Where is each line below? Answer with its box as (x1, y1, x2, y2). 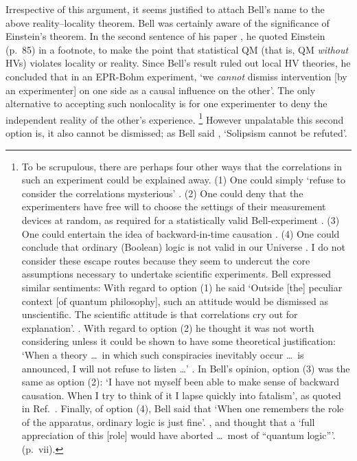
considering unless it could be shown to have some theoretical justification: (21, 334, 336, 348)
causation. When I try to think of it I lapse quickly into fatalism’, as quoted (21, 387, 341, 402)
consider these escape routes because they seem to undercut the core (21, 253, 310, 267)
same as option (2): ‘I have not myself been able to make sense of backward (21, 374, 340, 389)
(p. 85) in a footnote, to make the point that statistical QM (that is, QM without (5, 42, 349, 56)
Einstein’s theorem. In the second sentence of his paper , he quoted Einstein (5, 29, 325, 43)
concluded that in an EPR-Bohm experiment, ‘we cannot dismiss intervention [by (5, 69, 347, 83)
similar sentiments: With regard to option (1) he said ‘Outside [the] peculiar (21, 280, 343, 294)
